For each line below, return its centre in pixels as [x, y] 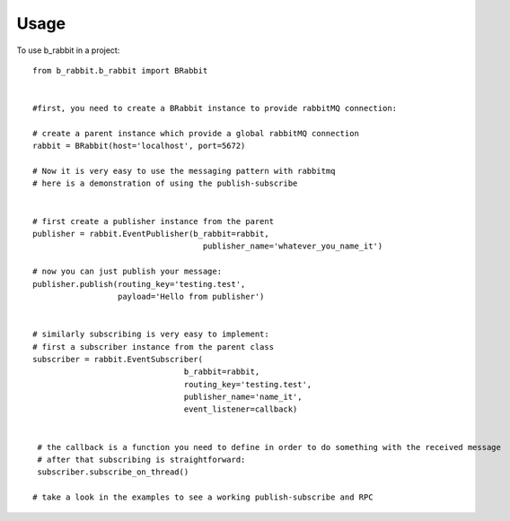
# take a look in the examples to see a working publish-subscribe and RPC [203, 497]
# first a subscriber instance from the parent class [153, 347]
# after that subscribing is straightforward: [141, 460]
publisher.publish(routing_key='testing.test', [139, 284]
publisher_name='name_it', [243, 397]
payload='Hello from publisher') [191, 296]
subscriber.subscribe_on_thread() [113, 472]
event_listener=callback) [241, 409]
